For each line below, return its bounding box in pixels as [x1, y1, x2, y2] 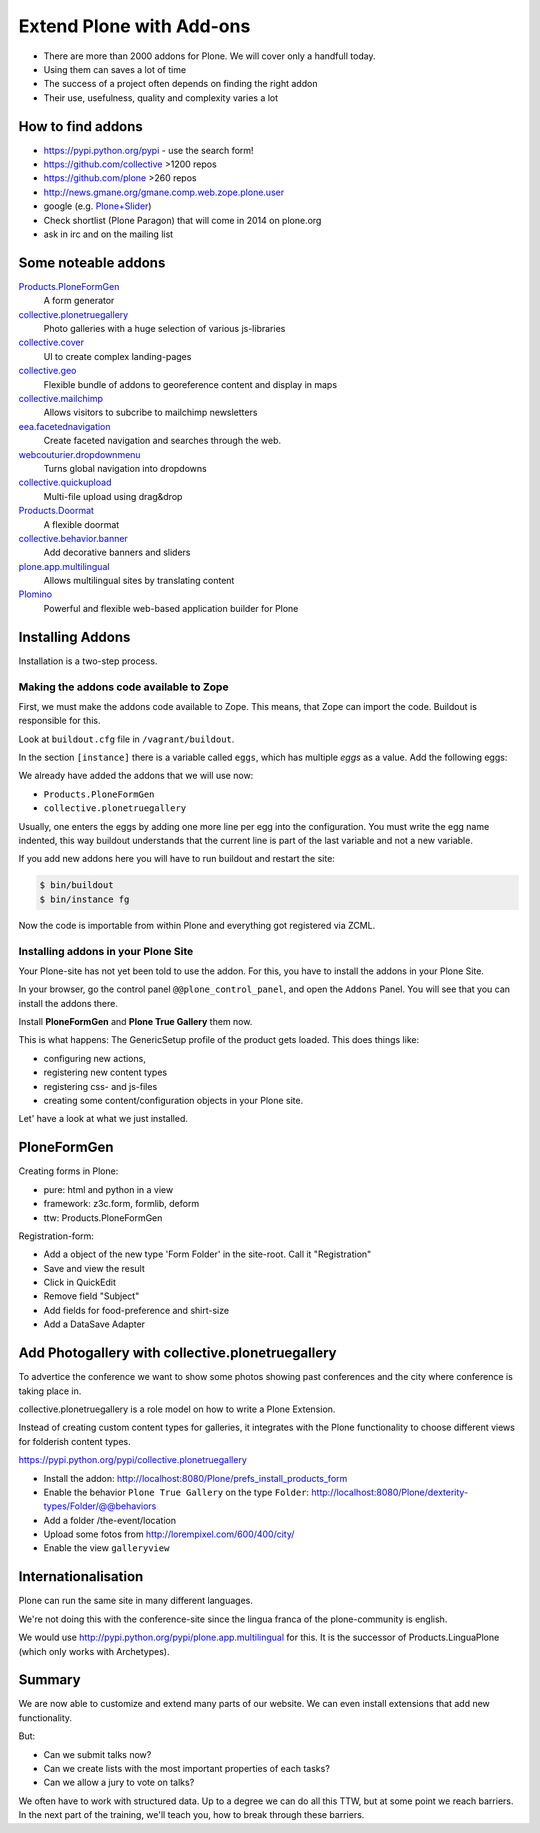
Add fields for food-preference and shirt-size [43, 1304, 230, 1316]
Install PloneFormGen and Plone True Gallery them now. [18, 1016, 253, 1028]
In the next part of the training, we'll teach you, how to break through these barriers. [18, 1809, 365, 1821]
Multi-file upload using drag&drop [43, 490, 183, 502]
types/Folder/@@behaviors [43, 1500, 157, 1512]
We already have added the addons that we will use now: [18, 770, 254, 782]
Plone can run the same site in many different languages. [18, 1595, 254, 1607]
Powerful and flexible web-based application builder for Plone [43, 602, 299, 614]
